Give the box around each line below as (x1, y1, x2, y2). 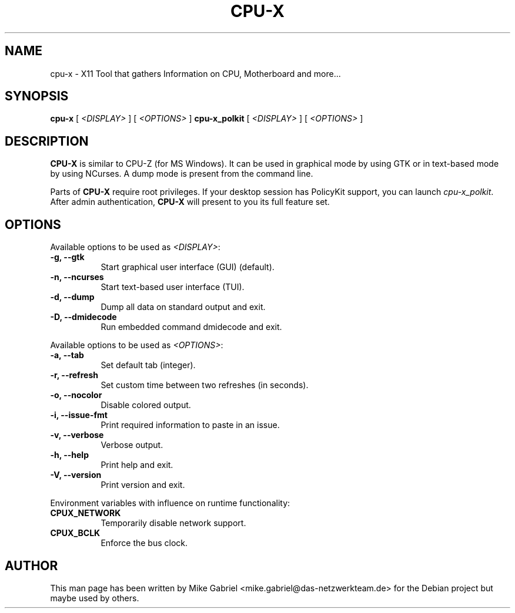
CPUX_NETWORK (50, 508, 121, 518)
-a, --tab (50, 350, 84, 361)
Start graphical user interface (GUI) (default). (101, 262, 275, 272)
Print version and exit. (101, 480, 185, 490)
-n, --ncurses (50, 272, 104, 282)
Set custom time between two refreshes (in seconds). (101, 380, 309, 390)
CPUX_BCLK (50, 528, 101, 538)
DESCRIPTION (5, 133, 89, 149)
